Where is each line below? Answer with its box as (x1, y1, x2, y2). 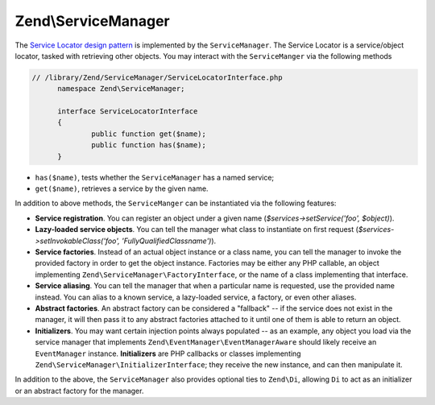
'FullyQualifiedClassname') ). (121, 236, 217, 246)
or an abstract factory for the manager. (14, 386, 144, 395)
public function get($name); (91, 129, 207, 138)
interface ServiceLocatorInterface (57, 107, 198, 116)
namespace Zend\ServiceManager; (57, 85, 185, 93)
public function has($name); (91, 141, 207, 150)
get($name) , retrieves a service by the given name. (35, 184, 209, 193)
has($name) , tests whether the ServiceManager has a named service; (35, 172, 275, 182)
